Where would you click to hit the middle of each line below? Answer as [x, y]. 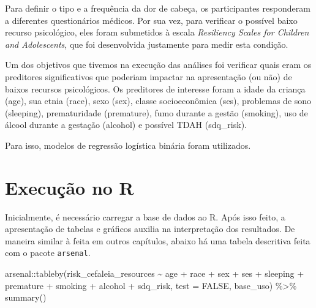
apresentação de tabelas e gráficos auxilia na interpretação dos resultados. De [150, 229]
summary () [26, 297]
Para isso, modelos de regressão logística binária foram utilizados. [128, 145]
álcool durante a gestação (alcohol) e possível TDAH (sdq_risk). [126, 125]
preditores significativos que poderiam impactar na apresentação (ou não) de [149, 76]
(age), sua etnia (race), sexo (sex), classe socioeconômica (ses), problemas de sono [158, 101]
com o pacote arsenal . [48, 253]
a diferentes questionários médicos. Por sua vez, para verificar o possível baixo [151, 20]
